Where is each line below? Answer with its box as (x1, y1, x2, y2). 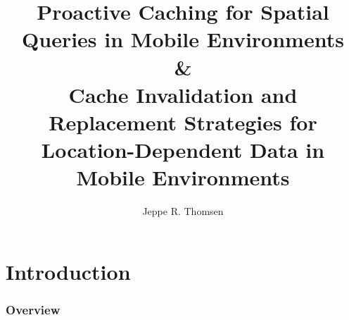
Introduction (6, 257, 131, 285)
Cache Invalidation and (68, 80, 298, 109)
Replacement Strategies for (49, 107, 317, 136)
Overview (6, 300, 61, 318)
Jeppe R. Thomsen (142, 204, 224, 219)
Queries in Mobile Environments (22, 25, 344, 54)
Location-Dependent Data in (41, 135, 325, 164)
